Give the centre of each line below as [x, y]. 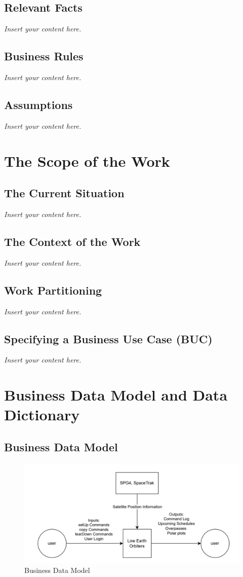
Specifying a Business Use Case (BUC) [108, 338]
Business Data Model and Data [116, 395]
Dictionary [42, 414]
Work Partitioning [53, 290]
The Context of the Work [72, 241]
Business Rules [44, 56]
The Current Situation [64, 193]
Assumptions [38, 104]
